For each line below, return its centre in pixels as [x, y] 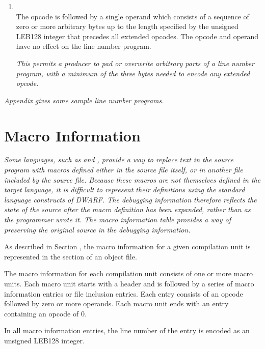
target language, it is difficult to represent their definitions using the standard [125, 190]
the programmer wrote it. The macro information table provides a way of [117, 220]
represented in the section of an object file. [71, 256]
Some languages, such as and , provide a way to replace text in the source [119, 159]
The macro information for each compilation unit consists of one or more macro [129, 273]
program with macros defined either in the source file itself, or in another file [124, 170]
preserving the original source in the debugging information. [97, 229]
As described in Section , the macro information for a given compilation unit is [127, 246]
